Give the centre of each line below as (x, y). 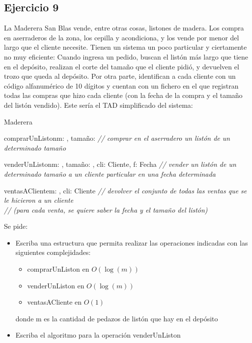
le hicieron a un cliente (39, 200)
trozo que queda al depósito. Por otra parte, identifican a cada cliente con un (120, 76)
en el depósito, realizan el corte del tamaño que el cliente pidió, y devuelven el (122, 66)
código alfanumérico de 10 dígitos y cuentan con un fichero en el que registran (121, 85)
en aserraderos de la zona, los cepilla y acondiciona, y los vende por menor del (122, 37)
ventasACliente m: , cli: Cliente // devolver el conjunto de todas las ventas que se (126, 190)
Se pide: (16, 226)
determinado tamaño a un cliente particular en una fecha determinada (110, 173)
